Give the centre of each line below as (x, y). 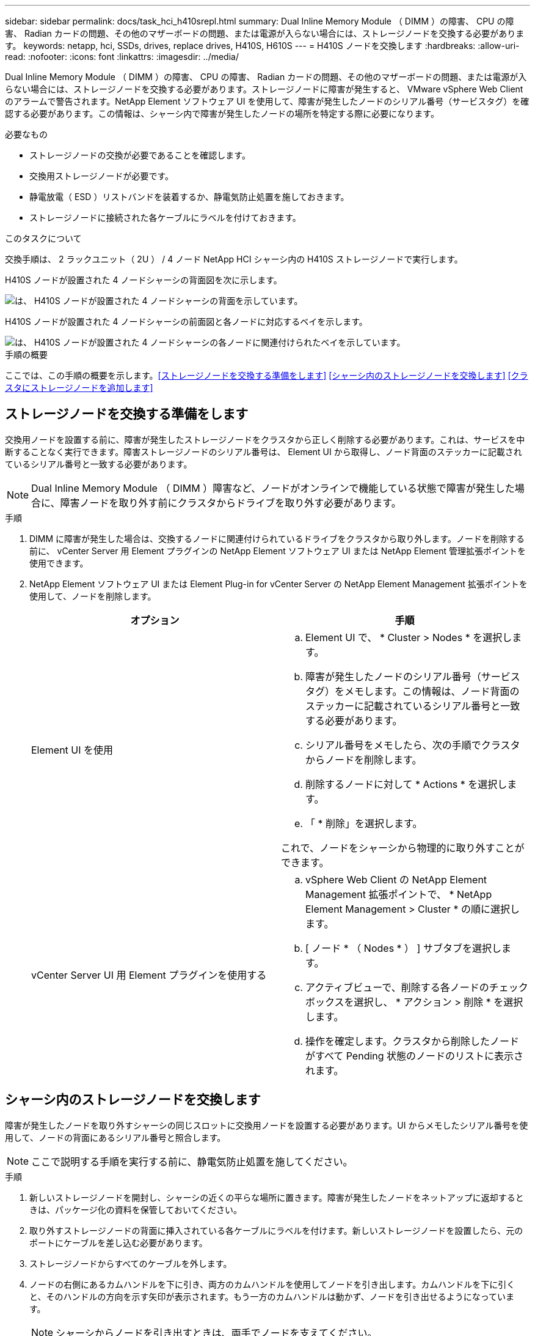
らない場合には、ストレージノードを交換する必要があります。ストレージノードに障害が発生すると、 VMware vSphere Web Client (264, 89)
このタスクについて (43, 238)
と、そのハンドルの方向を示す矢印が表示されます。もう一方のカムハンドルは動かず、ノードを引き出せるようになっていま (272, 1296)
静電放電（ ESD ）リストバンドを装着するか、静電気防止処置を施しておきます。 (189, 197)
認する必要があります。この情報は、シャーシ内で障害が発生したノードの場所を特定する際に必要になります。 (222, 113)
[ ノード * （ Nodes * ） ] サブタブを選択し (403, 948)
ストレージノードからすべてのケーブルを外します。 (131, 1263)
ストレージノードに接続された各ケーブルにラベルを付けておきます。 (165, 217)
